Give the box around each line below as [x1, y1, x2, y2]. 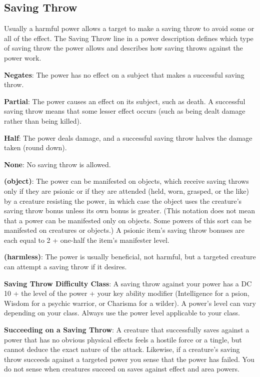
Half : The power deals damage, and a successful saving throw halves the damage [4, 132, 252, 143]
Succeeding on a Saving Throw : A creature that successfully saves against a [4, 324, 249, 335]
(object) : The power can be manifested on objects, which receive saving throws [4, 176, 249, 186]
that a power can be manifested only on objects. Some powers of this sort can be [4, 215, 251, 225]
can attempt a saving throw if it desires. [4, 261, 127, 272]
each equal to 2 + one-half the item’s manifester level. [4, 234, 169, 245]
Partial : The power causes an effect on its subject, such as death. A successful [4, 96, 245, 106]
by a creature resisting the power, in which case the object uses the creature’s [4, 195, 242, 206]
